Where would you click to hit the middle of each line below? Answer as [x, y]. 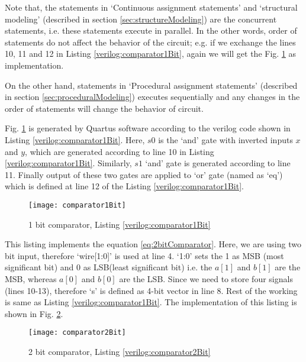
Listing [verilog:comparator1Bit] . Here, [75, 139]
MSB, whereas [31, 278]
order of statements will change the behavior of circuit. [104, 108]
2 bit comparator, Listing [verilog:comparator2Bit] [120, 351]
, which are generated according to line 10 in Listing [120, 151]
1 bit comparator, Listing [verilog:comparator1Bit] [120, 224]
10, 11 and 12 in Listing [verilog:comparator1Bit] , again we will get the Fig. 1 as [151, 54]
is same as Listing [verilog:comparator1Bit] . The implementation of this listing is [151, 302]
